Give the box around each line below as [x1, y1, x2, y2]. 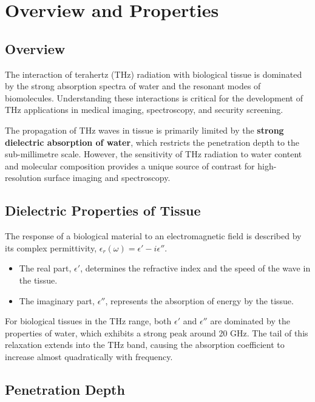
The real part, [19, 262, 72, 274]
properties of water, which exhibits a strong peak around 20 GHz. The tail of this [5, 326, 308, 339]
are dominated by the [210, 315, 290, 327]
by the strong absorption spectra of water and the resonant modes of [5, 80, 261, 92]
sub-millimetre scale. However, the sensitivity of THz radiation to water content [5, 148, 302, 160]
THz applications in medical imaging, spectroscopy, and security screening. [5, 103, 283, 116]
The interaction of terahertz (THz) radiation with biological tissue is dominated [5, 67, 302, 80]
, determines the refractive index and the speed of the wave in [80, 262, 311, 274]
